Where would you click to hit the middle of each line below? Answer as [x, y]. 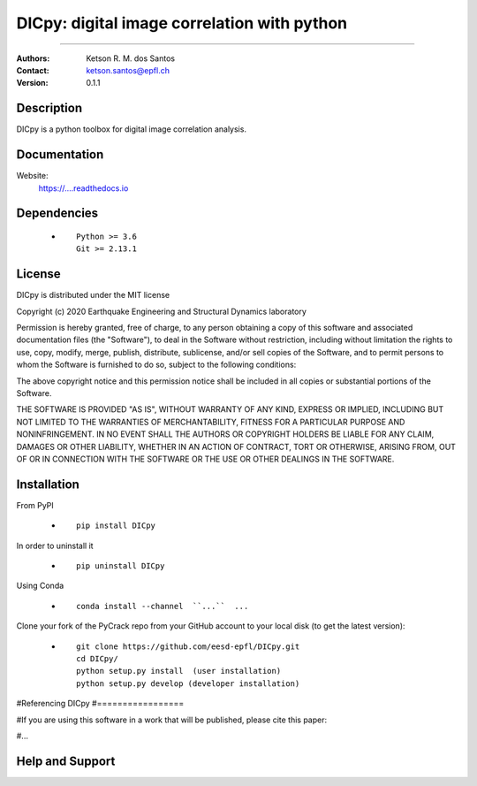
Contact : [33, 70]
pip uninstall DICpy [121, 566]
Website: [32, 176]
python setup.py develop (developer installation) [188, 683]
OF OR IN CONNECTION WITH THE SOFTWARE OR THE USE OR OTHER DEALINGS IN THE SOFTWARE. [205, 459]
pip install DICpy [116, 526]
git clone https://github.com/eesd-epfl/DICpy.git [188, 646]
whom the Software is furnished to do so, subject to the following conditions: [156, 365]
